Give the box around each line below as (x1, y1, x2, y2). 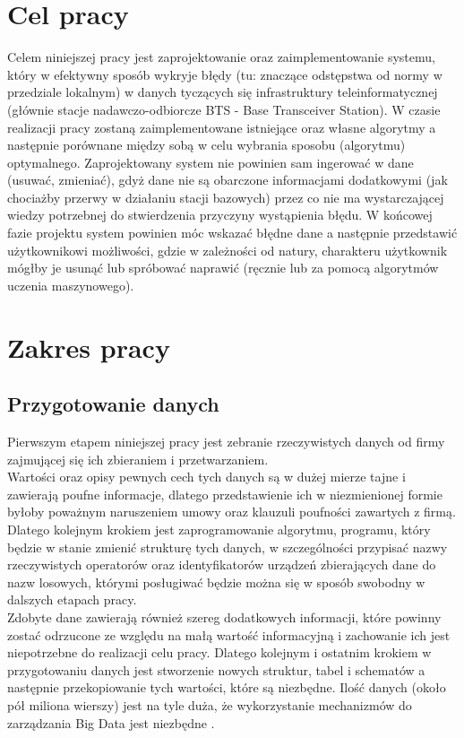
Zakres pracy (7, 328, 170, 365)
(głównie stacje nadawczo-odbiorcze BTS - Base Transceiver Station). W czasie (7, 100, 441, 118)
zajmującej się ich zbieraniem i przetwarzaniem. (7, 449, 269, 468)
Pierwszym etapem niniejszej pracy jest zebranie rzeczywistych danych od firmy (7, 432, 445, 451)
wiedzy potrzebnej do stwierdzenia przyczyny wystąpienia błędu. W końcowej (7, 205, 433, 224)
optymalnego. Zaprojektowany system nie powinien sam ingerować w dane (7, 152, 414, 171)
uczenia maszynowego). (7, 275, 134, 294)
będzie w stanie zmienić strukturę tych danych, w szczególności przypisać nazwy (7, 537, 448, 556)
